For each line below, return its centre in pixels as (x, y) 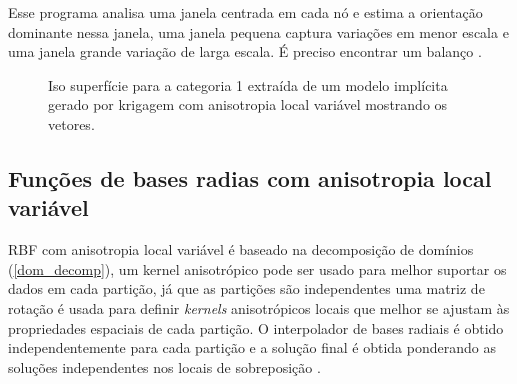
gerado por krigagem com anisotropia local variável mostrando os (248, 104)
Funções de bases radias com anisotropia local (250, 177)
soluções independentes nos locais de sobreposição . (164, 366)
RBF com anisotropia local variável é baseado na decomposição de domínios (241, 249)
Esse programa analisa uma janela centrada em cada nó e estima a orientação (245, 12)
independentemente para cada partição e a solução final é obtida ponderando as (252, 347)
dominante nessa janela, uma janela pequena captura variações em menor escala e (258, 31)
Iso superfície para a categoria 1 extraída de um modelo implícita (248, 84)
